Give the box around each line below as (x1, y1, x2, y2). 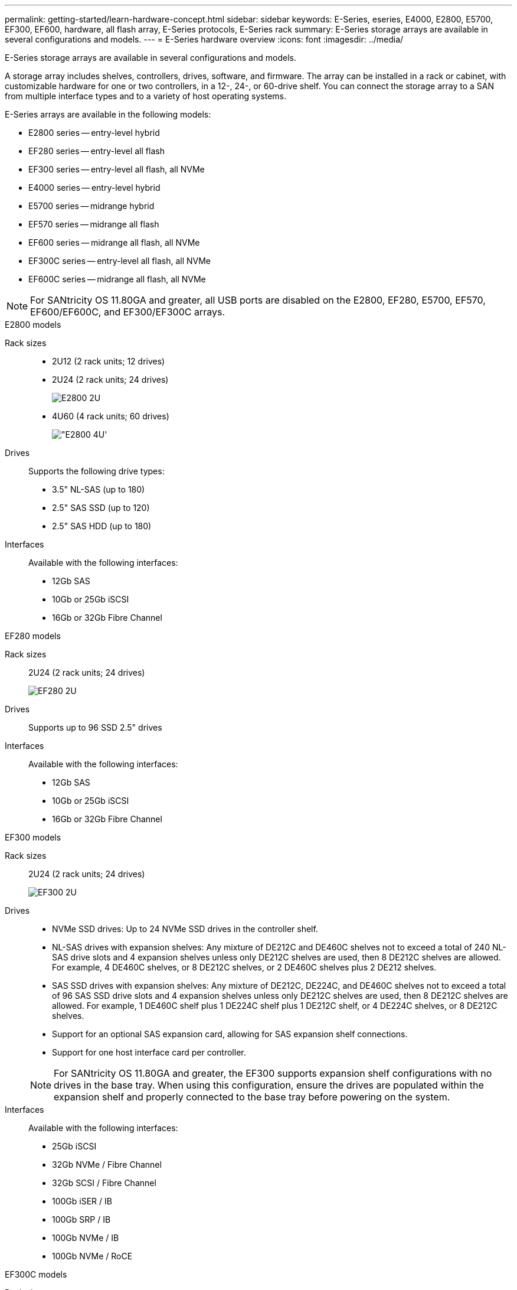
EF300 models (5, 832, 61, 842)
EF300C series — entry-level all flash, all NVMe (28, 256, 211, 266)
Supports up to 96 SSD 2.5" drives (28, 722, 162, 732)
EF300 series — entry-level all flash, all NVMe (28, 164, 205, 174)
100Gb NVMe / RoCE (52, 1251, 133, 1261)
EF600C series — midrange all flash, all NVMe (28, 274, 206, 284)
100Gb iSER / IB (52, 1196, 112, 1206)
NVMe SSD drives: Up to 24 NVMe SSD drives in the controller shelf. (52, 924, 318, 934)
